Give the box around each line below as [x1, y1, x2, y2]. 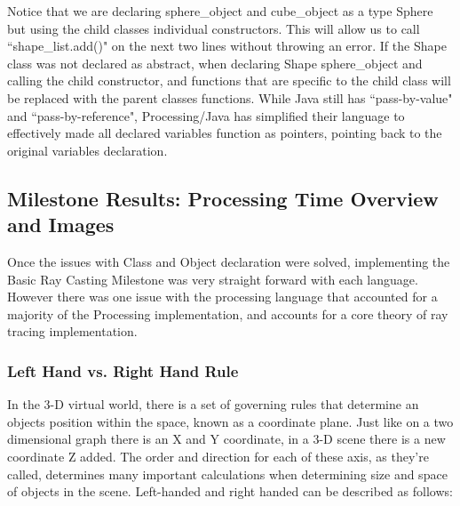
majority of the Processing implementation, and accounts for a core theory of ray [7, 304, 448, 323]
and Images [7, 211, 115, 238]
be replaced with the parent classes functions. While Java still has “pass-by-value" [7, 88, 453, 107]
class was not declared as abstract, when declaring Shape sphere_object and [7, 53, 423, 72]
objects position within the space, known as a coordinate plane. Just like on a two [7, 412, 454, 430]
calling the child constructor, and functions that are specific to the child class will [7, 71, 451, 90]
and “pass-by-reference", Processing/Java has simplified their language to [7, 106, 405, 124]
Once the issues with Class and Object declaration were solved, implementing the [7, 252, 450, 270]
